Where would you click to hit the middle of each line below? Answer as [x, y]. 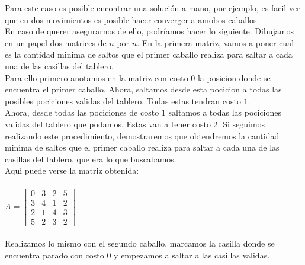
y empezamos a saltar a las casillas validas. [192, 255]
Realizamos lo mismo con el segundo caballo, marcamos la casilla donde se [140, 243]
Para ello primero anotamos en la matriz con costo [97, 77]
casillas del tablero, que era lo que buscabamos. [91, 159]
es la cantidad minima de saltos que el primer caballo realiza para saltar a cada [149, 54]
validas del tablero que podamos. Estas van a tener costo [108, 124]
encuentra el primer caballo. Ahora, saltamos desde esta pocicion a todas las [143, 89]
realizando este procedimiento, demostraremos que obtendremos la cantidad [142, 135]
